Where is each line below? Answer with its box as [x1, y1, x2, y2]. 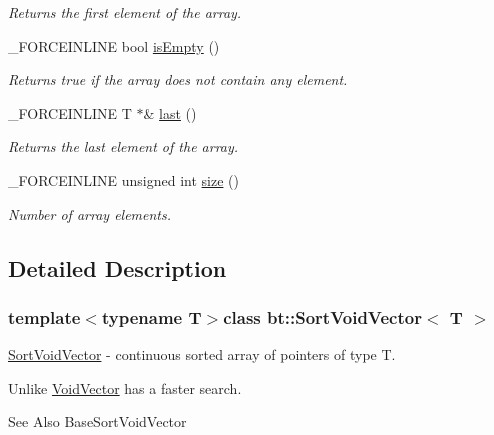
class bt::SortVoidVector [223, 304, 422, 329]
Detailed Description [8, 252, 227, 283]
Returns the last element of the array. [8, 136, 239, 157]
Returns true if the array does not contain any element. [8, 69, 348, 90]
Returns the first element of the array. [8, 2, 242, 22]
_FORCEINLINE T [8, 102, 132, 123]
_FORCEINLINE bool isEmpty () [8, 35, 220, 56]
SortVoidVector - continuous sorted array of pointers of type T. [8, 344, 396, 365]
